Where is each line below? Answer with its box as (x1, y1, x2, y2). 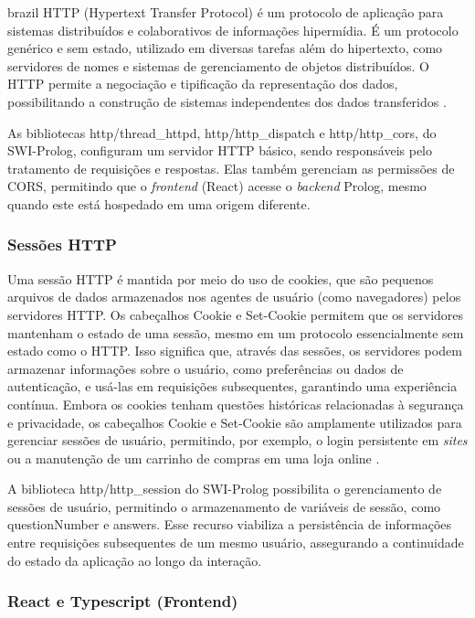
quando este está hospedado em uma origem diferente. (7, 194, 311, 213)
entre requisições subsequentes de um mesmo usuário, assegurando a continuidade (7, 533, 464, 552)
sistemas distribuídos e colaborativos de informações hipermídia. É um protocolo (7, 20, 459, 39)
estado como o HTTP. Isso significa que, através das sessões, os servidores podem (7, 341, 462, 360)
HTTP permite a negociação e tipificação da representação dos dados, (7, 74, 398, 93)
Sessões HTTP (7, 233, 117, 256)
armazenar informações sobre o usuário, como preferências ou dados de (7, 358, 404, 378)
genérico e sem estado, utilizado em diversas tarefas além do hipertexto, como (7, 38, 443, 58)
